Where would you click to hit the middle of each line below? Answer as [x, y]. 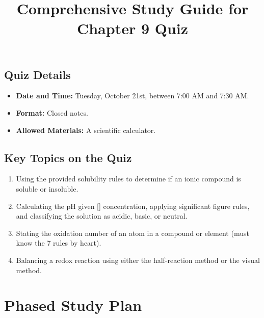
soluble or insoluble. [47, 188]
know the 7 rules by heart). [59, 243]
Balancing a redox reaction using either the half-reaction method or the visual [138, 260]
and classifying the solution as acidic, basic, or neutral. [102, 216]
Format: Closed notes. [52, 112]
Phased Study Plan [73, 305]
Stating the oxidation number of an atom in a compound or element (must [133, 233]
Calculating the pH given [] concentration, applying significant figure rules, [133, 206]
